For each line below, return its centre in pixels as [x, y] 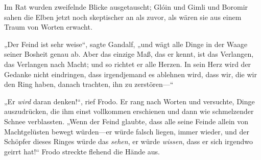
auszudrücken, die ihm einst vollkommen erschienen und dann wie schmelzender [129, 111]
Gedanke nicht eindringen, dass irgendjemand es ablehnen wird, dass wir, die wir [130, 74]
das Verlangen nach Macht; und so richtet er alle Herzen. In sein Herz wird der [128, 64]
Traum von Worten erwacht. [48, 27]
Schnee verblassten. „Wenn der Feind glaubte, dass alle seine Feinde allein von [126, 121]
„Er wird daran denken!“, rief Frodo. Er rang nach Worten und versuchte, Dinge [129, 101]
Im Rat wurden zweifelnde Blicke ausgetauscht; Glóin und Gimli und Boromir [126, 7]
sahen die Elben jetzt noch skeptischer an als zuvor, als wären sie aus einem [123, 17]
